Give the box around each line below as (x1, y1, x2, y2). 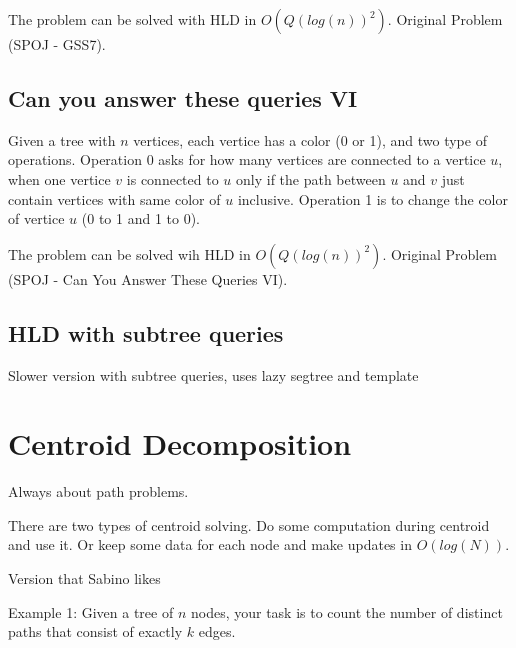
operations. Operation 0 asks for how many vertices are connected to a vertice (8, 149, 486, 170)
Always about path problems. (8, 481, 189, 502)
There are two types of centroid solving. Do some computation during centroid (8, 514, 490, 535)
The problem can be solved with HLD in (8, 9, 257, 29)
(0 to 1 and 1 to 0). (81, 208, 200, 229)
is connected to (126, 168, 219, 189)
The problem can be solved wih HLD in (8, 243, 251, 264)
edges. (198, 621, 236, 642)
